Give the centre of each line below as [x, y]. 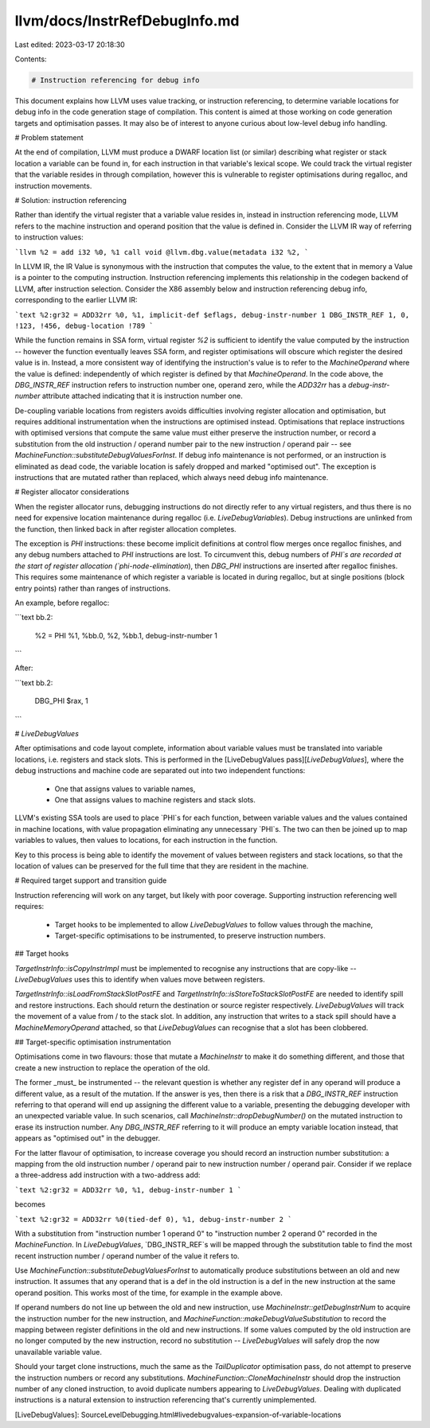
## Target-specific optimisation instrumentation [93, 1042]
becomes [30, 1204]
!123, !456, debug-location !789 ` [84, 326]
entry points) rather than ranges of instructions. [93, 588]
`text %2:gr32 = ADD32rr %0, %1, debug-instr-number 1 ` [128, 1190]
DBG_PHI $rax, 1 [62, 701]
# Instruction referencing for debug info [115, 80]
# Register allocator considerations [72, 492]
